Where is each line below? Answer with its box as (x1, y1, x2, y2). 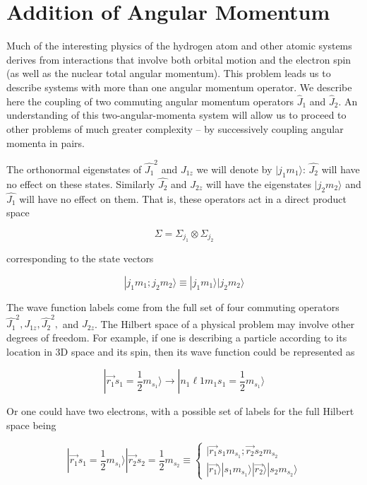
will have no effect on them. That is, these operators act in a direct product (19, 191, 347, 206)
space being (6, 417, 56, 432)
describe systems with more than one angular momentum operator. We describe (6, 79, 352, 94)
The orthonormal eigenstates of (6, 161, 142, 176)
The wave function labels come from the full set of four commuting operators (6, 300, 339, 315)
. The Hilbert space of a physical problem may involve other (94, 316, 355, 331)
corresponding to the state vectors (6, 251, 154, 266)
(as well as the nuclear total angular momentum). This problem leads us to (6, 66, 331, 81)
